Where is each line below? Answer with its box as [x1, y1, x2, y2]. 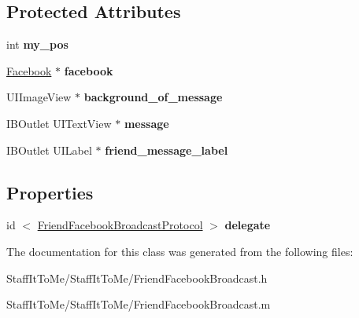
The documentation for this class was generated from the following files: [6, 243, 353, 259]
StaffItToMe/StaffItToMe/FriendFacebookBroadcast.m [6, 296, 271, 313]
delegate [224, 217, 271, 233]
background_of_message [83, 89, 223, 105]
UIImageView [6, 89, 72, 105]
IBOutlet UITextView [6, 115, 112, 131]
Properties [6, 180, 94, 204]
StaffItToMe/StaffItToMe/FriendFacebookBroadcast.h [6, 269, 268, 286]
